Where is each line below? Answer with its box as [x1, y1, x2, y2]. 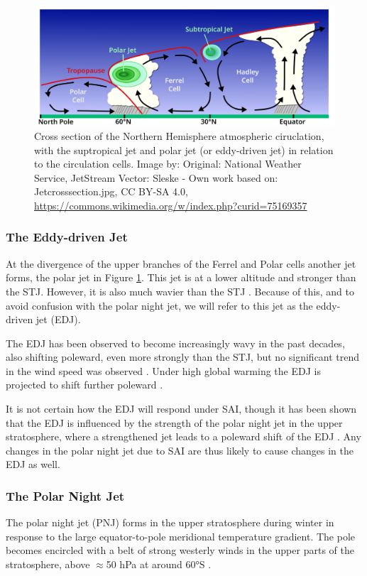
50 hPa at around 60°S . [106, 557, 212, 572]
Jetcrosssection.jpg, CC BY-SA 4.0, [34, 184, 188, 199]
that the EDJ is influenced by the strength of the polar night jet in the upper [6, 415, 343, 430]
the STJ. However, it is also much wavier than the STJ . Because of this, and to [6, 283, 354, 298]
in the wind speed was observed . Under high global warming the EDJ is [6, 363, 321, 378]
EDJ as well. [6, 457, 60, 472]
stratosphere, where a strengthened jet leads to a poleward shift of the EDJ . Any [6, 429, 361, 444]
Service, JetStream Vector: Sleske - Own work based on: [34, 170, 278, 185]
